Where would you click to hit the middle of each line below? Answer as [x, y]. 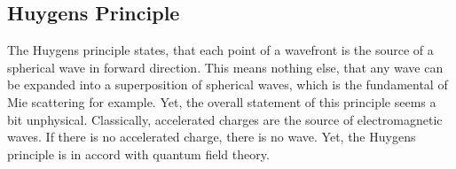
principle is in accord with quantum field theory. [138, 154]
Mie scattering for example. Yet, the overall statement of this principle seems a [222, 101]
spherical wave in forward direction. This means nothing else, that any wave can [225, 67]
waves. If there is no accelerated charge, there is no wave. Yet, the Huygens [212, 137]
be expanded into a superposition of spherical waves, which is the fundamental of [228, 84]
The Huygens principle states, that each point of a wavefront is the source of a [220, 50]
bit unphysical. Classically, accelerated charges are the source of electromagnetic [225, 119]
